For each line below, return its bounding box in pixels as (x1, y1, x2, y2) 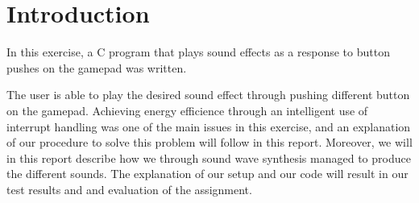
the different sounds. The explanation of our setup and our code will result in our (6, 165, 409, 182)
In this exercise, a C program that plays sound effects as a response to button (6, 43, 390, 60)
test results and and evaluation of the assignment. (6, 180, 252, 197)
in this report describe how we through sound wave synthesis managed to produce (6, 149, 411, 166)
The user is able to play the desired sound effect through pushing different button (6, 86, 410, 103)
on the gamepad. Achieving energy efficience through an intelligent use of (6, 101, 368, 118)
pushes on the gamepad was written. (6, 59, 187, 76)
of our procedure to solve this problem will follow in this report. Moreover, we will (6, 134, 413, 151)
